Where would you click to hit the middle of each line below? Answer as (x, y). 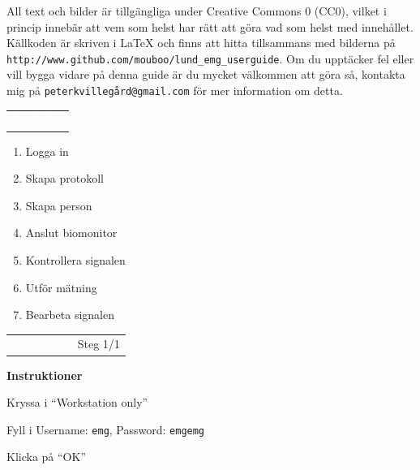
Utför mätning (61, 287)
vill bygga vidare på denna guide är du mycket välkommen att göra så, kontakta (206, 74)
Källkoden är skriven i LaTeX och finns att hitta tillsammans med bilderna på (201, 43)
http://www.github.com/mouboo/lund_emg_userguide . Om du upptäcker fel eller (210, 58)
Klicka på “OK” (46, 457)
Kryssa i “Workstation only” (77, 402)
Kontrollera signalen (75, 259)
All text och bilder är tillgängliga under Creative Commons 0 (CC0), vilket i (197, 11)
